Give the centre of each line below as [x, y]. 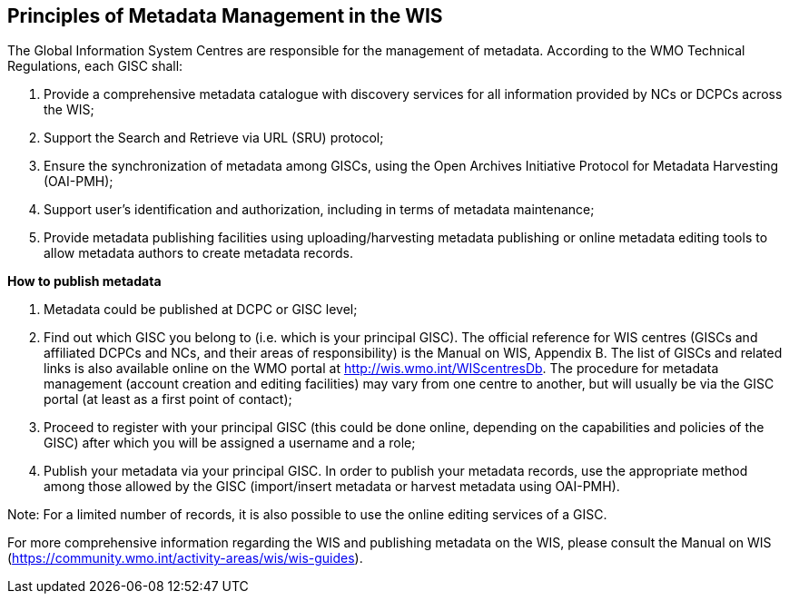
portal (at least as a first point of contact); [168, 399]
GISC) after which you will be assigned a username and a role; [230, 443]
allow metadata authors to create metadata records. [198, 253]
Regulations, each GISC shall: [95, 66]
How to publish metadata [84, 281]
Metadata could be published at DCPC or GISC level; [201, 310]
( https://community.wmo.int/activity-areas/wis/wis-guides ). [185, 558]
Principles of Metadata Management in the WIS [225, 16]
